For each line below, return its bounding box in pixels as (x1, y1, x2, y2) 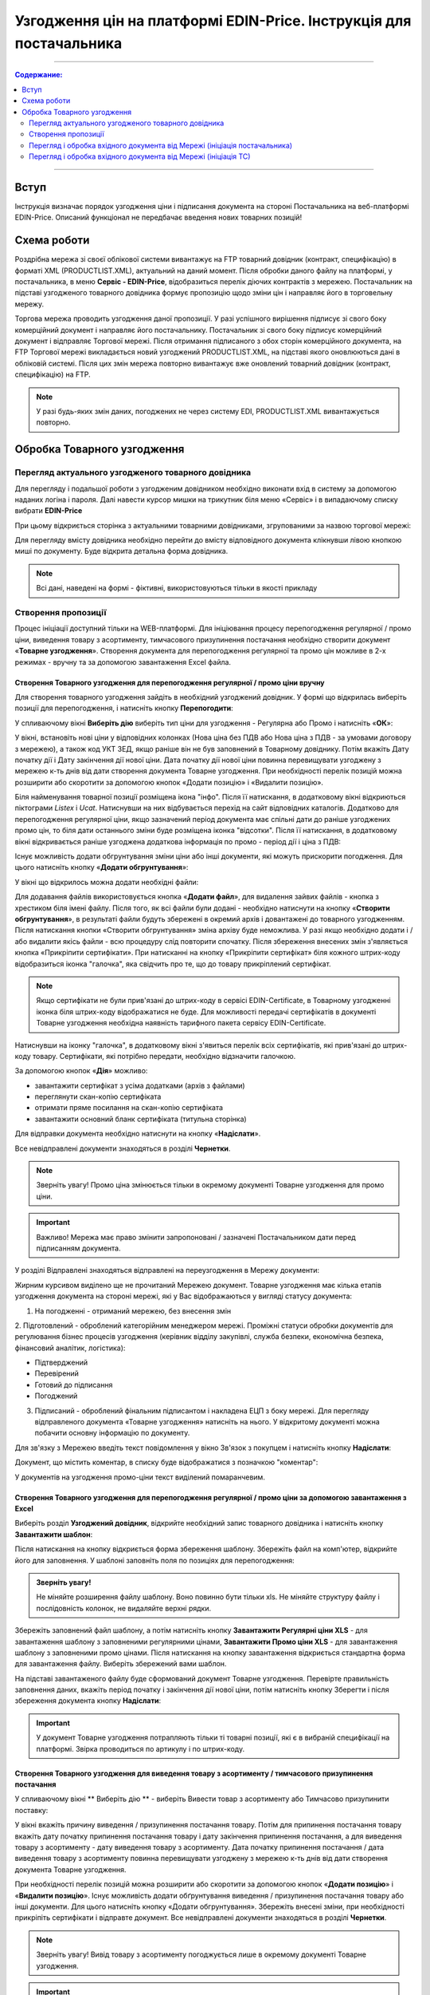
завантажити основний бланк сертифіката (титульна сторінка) (34, 1114, 247, 1124)
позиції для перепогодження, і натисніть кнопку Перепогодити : (14, 703, 234, 713)
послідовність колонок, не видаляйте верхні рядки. (36, 1603, 211, 1613)
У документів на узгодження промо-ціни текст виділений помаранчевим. (14, 1472, 266, 1482)
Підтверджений (34, 1357, 88, 1368)
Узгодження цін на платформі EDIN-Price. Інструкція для (14, 12, 412, 30)
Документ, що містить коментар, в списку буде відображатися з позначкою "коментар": (14, 1457, 319, 1468)
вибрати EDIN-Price (14, 506, 83, 516)
